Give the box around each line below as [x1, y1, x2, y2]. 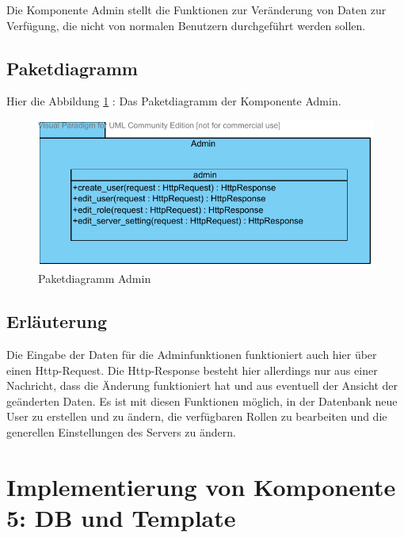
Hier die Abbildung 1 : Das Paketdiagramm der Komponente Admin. [6, 93, 341, 109]
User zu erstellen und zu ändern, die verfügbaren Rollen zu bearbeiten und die [6, 408, 387, 425]
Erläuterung [6, 309, 108, 334]
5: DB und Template [6, 502, 236, 534]
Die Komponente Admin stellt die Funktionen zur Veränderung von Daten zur [6, 2, 387, 17]
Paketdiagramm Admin [38, 270, 151, 287]
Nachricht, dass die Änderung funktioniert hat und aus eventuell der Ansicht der [6, 377, 398, 394]
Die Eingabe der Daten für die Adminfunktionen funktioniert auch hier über [6, 346, 377, 363]
